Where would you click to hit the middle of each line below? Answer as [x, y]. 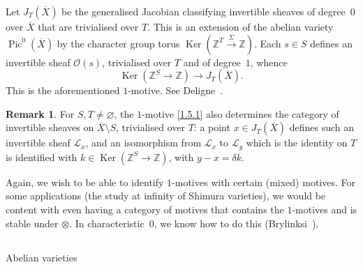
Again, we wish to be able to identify [85, 182]
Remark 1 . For [40, 113]
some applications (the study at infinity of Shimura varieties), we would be [166, 196]
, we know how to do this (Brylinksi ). [236, 223]
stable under [32, 223]
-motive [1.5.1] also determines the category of [240, 113]
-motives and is [325, 209]
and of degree [212, 62]
